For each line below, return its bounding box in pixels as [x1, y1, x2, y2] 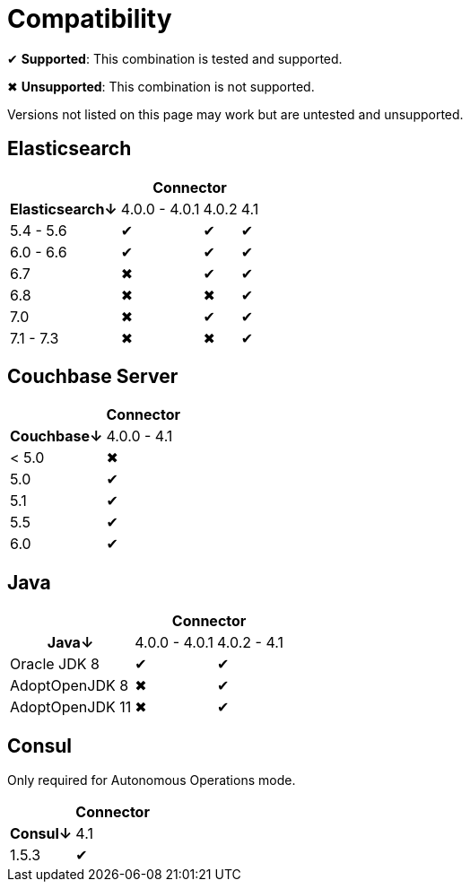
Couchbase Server [7, 365, 178, 388]
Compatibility [7, 4, 172, 34]
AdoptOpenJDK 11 [10, 698, 132, 717]
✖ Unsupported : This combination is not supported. [7, 78, 315, 94]
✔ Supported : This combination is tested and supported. [7, 50, 343, 66]
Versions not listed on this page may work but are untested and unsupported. [7, 106, 464, 122]
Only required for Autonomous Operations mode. [7, 772, 296, 789]
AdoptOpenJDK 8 [10, 676, 129, 695]
